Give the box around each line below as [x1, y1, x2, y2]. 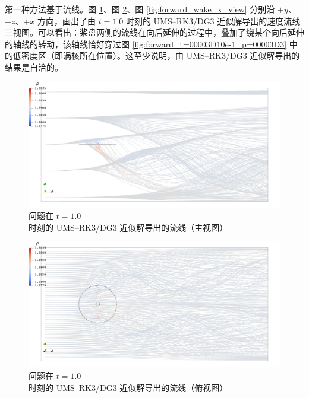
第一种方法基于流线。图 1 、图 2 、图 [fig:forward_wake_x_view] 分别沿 [5, 3, 275, 15]
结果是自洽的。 [5, 61, 63, 73]
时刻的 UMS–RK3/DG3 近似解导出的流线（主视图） [29, 221, 228, 233]
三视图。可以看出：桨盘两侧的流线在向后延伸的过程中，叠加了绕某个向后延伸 [5, 26, 304, 39]
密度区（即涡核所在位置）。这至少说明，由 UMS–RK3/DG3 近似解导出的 [21, 49, 300, 62]
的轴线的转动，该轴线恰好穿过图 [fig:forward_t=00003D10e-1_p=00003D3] [5, 37, 287, 50]
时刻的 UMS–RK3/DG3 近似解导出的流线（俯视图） [29, 381, 228, 393]
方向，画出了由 [37, 14, 96, 27]
